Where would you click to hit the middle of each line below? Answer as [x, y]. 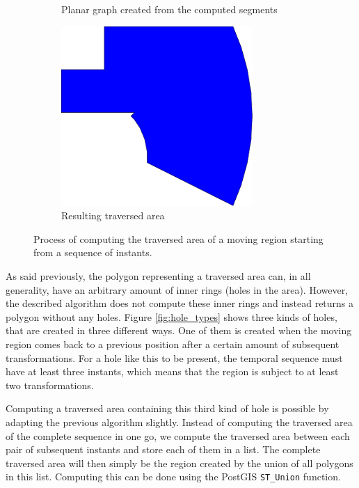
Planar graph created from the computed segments [169, 9]
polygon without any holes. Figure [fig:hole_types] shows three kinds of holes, [171, 316]
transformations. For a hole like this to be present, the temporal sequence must [174, 357]
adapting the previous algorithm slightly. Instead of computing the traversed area [179, 422]
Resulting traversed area [113, 215]
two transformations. [50, 385]
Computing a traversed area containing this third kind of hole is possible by [167, 408]
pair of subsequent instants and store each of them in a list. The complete [163, 449]
